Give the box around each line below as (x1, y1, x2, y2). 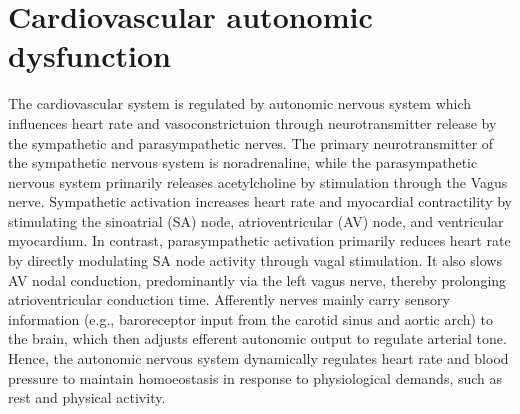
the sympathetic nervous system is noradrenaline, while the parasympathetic (8, 152, 478, 173)
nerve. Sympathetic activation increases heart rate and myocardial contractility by (8, 191, 512, 212)
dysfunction (8, 35, 171, 76)
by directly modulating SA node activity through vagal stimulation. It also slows (8, 250, 502, 271)
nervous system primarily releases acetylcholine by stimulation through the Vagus (8, 171, 508, 192)
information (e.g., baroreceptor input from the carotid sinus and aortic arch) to (8, 308, 494, 329)
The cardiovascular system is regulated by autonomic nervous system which (8, 93, 472, 114)
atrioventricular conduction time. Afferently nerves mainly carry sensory (8, 289, 450, 310)
